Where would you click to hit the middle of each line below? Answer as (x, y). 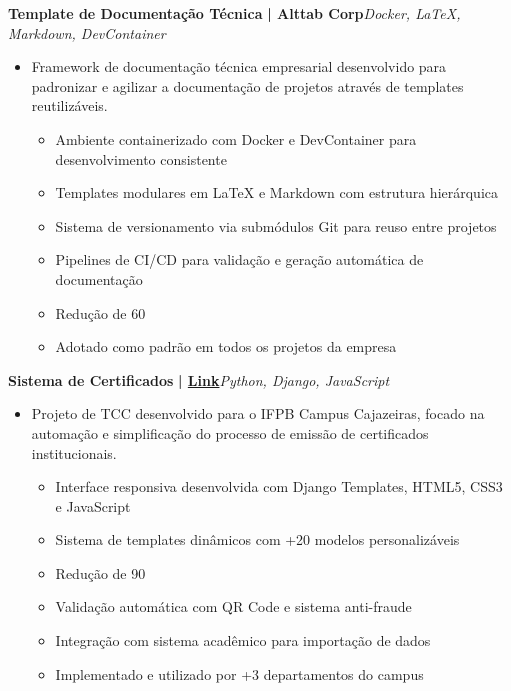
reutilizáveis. (69, 105)
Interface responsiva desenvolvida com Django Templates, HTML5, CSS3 (279, 486)
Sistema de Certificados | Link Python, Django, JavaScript (199, 379)
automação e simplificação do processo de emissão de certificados (230, 432)
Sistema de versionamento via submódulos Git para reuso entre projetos (276, 225)
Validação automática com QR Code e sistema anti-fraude (233, 606)
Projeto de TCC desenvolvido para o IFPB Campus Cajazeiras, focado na (258, 413)
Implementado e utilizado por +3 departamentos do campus (239, 673)
